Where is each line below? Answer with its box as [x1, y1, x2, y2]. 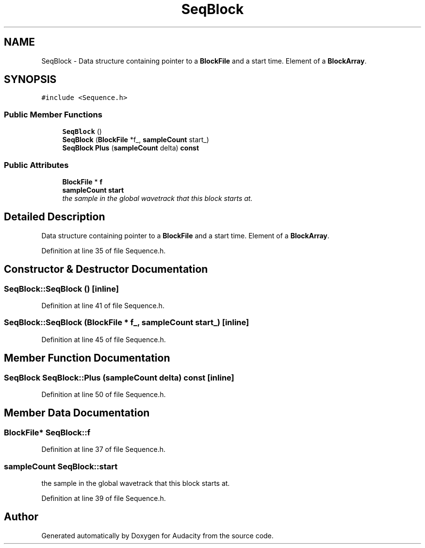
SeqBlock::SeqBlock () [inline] [4, 283, 119, 294]
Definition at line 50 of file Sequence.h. [41, 390, 166, 399]
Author [4, 511, 38, 523]
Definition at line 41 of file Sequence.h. [41, 301, 164, 310]
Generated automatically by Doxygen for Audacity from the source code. [41, 531, 274, 540]
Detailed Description [4, 211, 105, 223]
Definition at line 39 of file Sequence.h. [41, 494, 166, 502]
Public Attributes [4, 160, 69, 170]
